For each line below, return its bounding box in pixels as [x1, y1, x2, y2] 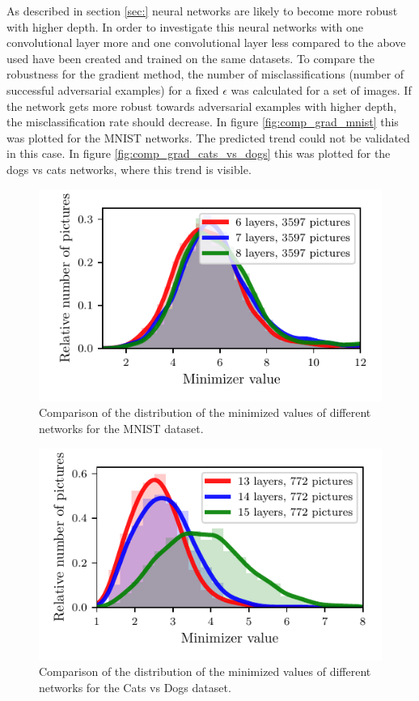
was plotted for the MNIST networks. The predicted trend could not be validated [6, 129, 410, 146]
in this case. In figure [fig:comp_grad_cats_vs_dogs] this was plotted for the [6, 145, 391, 162]
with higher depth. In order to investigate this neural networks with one [6, 18, 364, 35]
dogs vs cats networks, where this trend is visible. [6, 160, 252, 177]
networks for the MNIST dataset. [39, 419, 204, 436]
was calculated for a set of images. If [231, 81, 412, 98]
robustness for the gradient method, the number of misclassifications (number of [6, 66, 404, 83]
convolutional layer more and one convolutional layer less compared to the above [6, 34, 406, 51]
